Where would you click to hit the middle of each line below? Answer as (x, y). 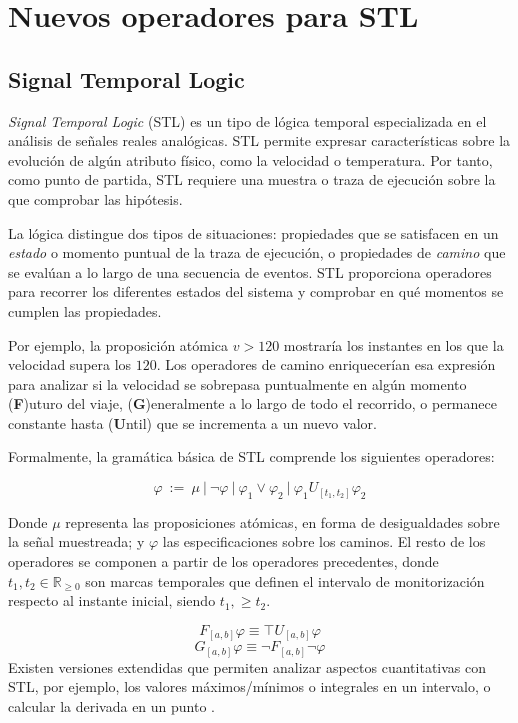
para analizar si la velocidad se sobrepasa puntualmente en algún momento (237, 383)
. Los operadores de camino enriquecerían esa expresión (326, 364)
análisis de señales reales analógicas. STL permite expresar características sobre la (259, 140)
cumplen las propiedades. (85, 310)
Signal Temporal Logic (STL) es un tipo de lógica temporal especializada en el (247, 120)
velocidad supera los (70, 364)
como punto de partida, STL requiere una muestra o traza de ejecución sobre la (252, 179)
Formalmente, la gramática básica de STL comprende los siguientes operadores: (251, 456)
